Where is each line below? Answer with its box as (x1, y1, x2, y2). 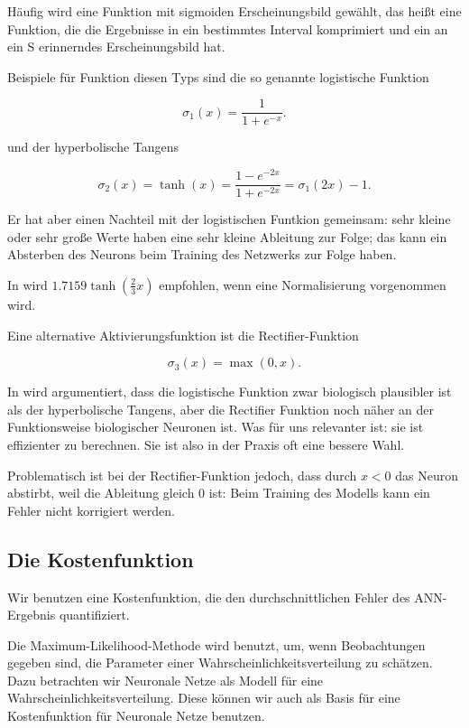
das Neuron (395, 465, 458, 484)
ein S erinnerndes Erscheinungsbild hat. (7, 37, 225, 56)
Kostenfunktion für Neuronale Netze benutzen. (7, 706, 265, 725)
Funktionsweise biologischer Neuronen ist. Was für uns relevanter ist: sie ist (7, 417, 424, 436)
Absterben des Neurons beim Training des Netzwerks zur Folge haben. (7, 245, 397, 264)
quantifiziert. (59, 605, 130, 624)
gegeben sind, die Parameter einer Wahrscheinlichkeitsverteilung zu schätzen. (7, 653, 433, 672)
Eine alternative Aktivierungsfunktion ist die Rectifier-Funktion (7, 325, 359, 344)
